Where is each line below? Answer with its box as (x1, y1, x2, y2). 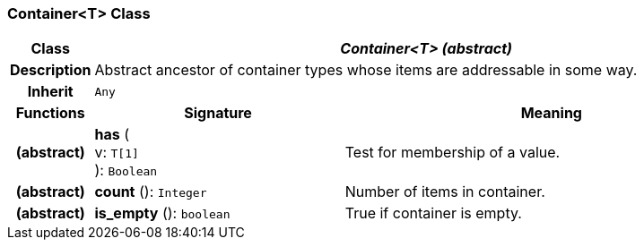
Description (10, 61, 91, 80)
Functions (15, 104, 85, 123)
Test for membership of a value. (344, 143, 561, 162)
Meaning (520, 104, 582, 123)
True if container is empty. (344, 204, 522, 223)
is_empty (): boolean (94, 204, 231, 223)
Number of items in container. (344, 183, 545, 201)
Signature (184, 104, 252, 123)
